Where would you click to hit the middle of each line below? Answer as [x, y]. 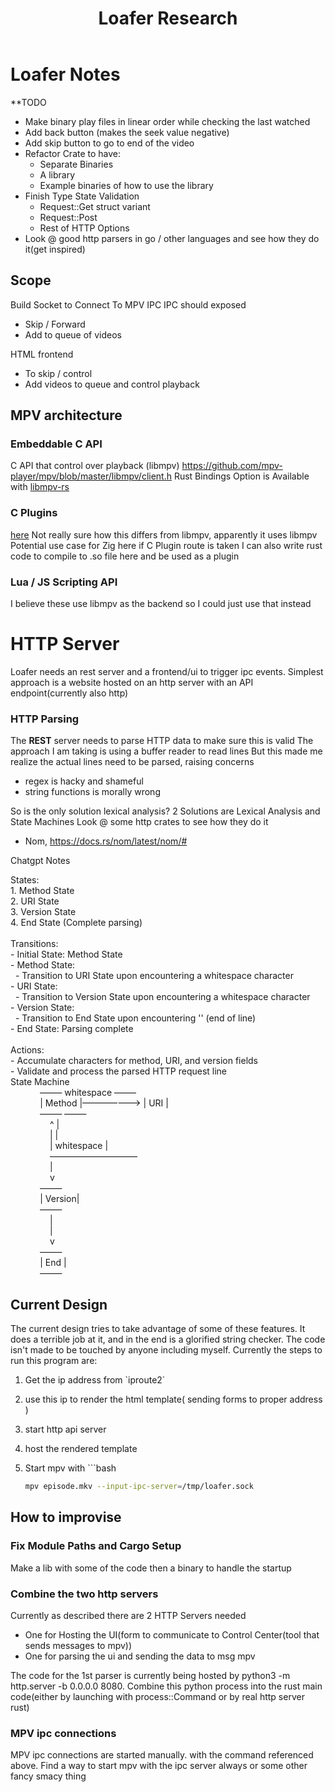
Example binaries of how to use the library [126, 185]
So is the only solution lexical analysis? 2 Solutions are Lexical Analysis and [165, 811]
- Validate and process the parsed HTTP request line [119, 1071]
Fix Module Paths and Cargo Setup [96, 1546]
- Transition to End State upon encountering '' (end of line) [135, 1018]
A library [57, 174]
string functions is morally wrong [92, 792]
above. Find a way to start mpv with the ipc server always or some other [159, 1766]
